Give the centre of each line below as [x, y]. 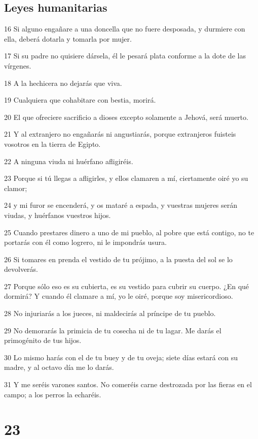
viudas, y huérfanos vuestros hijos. [58, 215]
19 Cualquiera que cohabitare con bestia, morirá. [80, 100]
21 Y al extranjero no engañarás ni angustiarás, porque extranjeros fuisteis [120, 134]
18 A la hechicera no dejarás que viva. [63, 83]
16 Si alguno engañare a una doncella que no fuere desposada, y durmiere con [125, 29]
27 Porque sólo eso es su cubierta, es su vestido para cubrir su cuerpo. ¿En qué [127, 286]
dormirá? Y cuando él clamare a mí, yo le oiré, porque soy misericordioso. [119, 296]
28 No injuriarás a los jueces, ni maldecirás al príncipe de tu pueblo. [110, 313]
